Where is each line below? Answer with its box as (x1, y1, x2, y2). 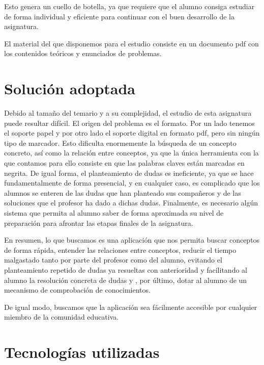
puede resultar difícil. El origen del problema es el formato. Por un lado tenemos (4, 117, 255, 128)
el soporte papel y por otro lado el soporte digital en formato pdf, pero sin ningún (4, 127, 260, 138)
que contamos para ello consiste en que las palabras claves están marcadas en (4, 158, 245, 168)
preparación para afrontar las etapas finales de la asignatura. (4, 217, 193, 228)
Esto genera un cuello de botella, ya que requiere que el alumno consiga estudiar (4, 1, 255, 11)
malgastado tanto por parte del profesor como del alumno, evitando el (4, 254, 222, 265)
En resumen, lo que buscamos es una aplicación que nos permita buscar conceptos (4, 234, 260, 245)
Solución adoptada (4, 78, 136, 99)
